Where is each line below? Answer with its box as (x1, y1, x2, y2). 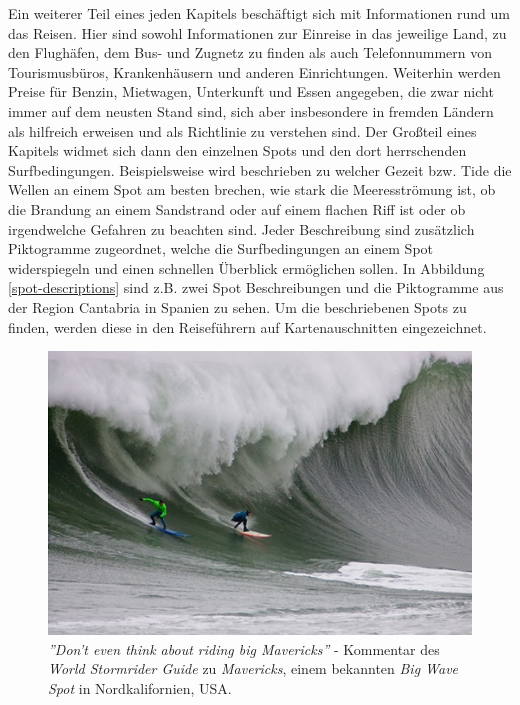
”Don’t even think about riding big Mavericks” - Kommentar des (48, 638, 440, 659)
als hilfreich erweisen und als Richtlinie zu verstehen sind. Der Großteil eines (8, 120, 477, 141)
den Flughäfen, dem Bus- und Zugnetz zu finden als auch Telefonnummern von (8, 42, 492, 63)
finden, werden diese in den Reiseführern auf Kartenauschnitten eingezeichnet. (8, 316, 487, 337)
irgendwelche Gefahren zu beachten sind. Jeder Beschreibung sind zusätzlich (8, 218, 475, 239)
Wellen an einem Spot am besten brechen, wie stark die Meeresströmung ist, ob (8, 179, 496, 200)
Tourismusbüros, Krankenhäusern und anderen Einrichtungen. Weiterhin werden (8, 61, 501, 82)
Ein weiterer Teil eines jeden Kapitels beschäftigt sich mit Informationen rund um (8, 3, 510, 23)
